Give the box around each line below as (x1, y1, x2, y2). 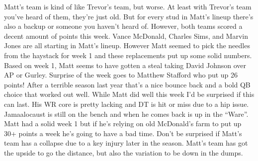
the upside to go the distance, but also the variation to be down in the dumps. (4, 147, 243, 158)
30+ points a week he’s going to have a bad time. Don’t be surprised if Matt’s (4, 128, 242, 138)
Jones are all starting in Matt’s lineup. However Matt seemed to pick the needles (4, 40, 250, 51)
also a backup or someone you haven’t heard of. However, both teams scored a (4, 21, 243, 31)
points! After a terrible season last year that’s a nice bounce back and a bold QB (4, 79, 251, 89)
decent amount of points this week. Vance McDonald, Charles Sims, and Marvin (4, 30, 248, 41)
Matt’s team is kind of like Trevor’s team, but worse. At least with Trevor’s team (4, 1, 252, 11)
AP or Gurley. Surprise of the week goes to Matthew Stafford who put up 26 (4, 70, 238, 80)
